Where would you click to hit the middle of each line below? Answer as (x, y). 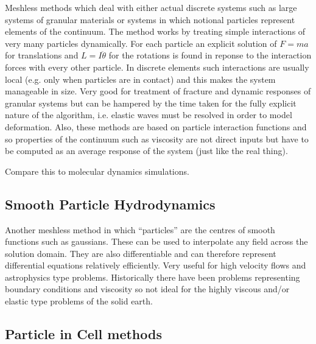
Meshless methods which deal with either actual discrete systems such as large (151, 7)
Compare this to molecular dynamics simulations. (97, 171)
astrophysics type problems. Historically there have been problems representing (153, 277)
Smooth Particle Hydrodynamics (110, 204)
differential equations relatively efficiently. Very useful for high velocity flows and (156, 265)
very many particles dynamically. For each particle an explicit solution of (141, 43)
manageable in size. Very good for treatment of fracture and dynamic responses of (158, 91)
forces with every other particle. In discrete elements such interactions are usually (157, 67)
